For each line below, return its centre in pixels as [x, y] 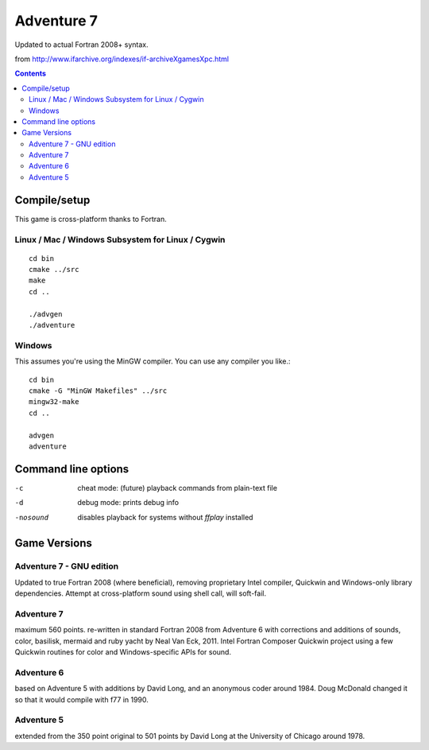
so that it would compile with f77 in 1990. [81, 699]
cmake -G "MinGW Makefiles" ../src [98, 391]
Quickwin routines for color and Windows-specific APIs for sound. [123, 652]
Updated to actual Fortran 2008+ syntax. [81, 45]
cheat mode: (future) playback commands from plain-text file [178, 488]
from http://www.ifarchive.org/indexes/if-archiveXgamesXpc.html [122, 59]
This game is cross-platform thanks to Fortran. [91, 219]
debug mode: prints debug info [128, 503]
